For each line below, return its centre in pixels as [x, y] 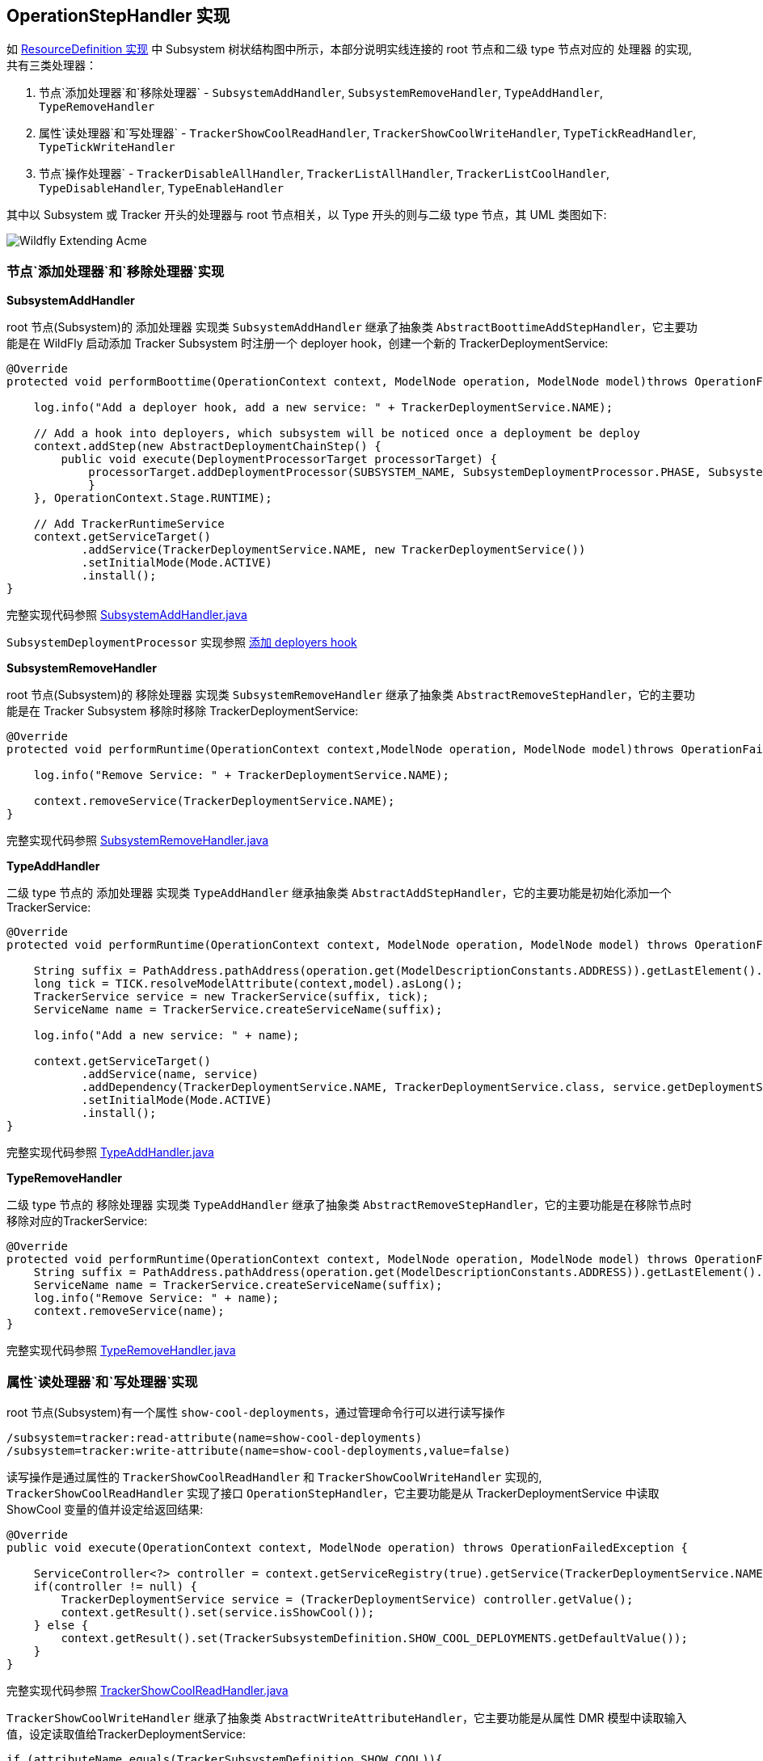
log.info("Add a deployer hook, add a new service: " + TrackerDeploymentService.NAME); [323, 408]
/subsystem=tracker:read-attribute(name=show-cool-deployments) [215, 1437]
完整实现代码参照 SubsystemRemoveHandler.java [138, 840]
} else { [61, 1625]
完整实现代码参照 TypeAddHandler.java [110, 1152]
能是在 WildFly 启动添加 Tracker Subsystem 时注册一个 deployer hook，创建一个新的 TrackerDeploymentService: [308, 343]
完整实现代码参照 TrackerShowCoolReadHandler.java [148, 1690]
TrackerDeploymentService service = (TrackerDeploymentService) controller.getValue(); [347, 1599]
